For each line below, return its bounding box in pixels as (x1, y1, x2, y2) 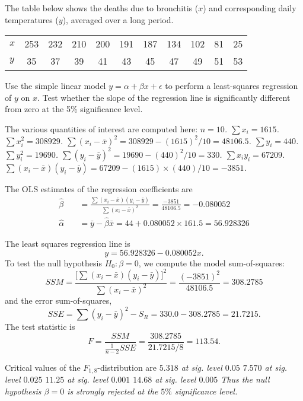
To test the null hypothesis (5, 256, 102, 269)
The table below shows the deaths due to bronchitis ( (5, 2, 199, 14)
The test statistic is (5, 320, 75, 333)
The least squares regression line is (5, 237, 130, 249)
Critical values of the (5, 361, 81, 373)
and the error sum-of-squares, (5, 294, 112, 306)
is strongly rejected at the (67, 384, 158, 397)
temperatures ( (5, 13, 59, 26)
